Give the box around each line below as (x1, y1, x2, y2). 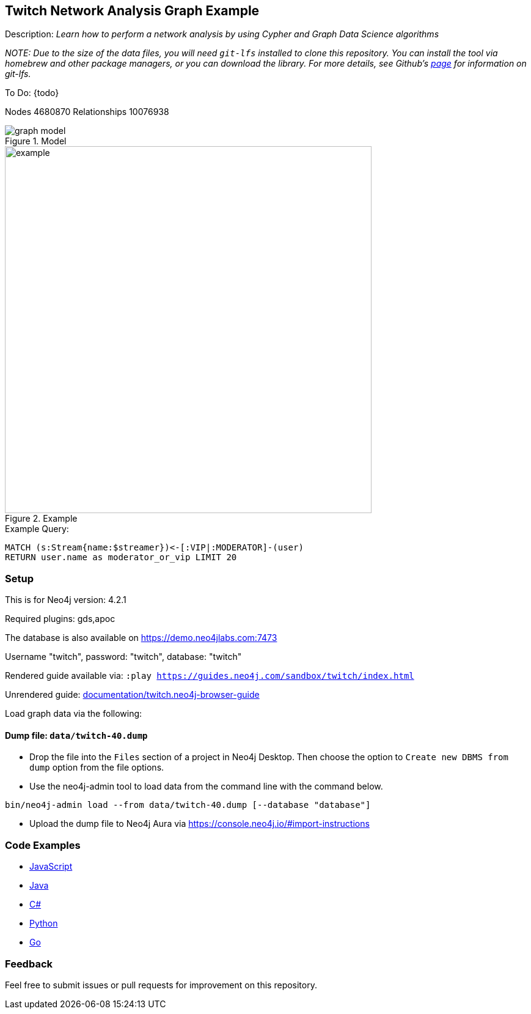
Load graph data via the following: (5, 708, 142, 719)
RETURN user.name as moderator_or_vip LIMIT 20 (5, 552, 237, 563)
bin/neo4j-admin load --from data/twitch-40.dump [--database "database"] (5, 800, 371, 810)
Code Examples (5, 838, 81, 851)
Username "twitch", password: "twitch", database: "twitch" (5, 651, 242, 662)
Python (29, 918, 58, 929)
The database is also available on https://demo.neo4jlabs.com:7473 (5, 632, 277, 643)
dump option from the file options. (29, 762, 164, 773)
